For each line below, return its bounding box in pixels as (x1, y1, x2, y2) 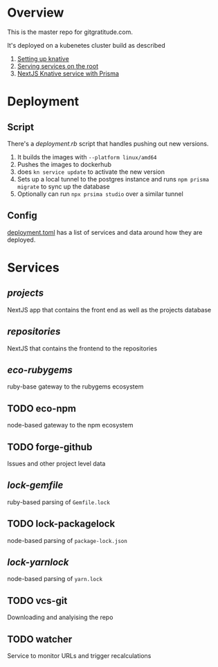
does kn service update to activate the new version (17, 168, 165, 176)
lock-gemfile (7, 479, 64, 491)
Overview (7, 5, 64, 21)
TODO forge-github (7, 441, 93, 453)
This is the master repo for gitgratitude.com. (7, 28, 133, 36)
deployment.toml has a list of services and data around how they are (7, 228, 203, 236)
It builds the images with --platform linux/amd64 (17, 152, 157, 161)
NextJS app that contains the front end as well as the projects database (7, 305, 212, 314)
